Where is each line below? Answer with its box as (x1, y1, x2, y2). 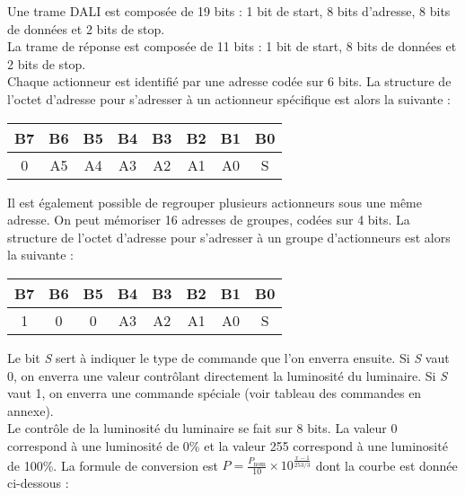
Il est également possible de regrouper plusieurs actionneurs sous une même (7, 192, 422, 211)
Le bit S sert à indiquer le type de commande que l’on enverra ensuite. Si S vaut (7, 348, 450, 367)
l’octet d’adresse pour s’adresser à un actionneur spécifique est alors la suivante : (7, 89, 452, 108)
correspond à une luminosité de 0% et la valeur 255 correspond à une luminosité (7, 436, 448, 455)
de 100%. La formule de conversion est (7, 455, 218, 473)
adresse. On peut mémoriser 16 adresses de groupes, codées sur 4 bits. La (7, 210, 410, 229)
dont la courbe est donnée (315, 455, 458, 473)
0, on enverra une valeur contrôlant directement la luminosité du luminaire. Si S (7, 366, 448, 385)
